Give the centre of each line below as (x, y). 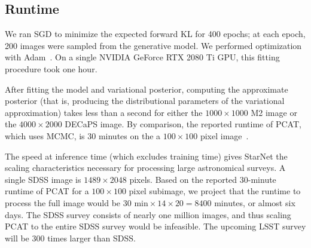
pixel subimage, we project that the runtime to (215, 191)
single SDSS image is (43, 179)
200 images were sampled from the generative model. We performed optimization (153, 45)
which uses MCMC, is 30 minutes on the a (83, 135)
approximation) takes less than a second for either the (104, 112)
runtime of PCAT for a (47, 191)
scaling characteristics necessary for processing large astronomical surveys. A (145, 168)
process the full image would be (63, 202)
